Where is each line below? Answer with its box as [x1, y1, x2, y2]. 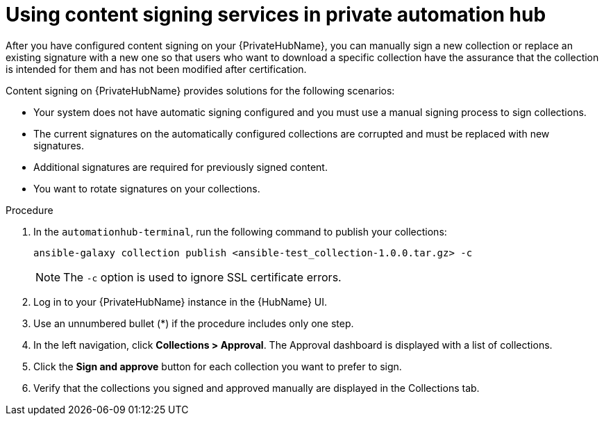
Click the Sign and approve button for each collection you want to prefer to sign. [33, 360, 402, 372]
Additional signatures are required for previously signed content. [33, 160, 328, 173]
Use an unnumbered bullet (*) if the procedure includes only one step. [33, 317, 354, 329]
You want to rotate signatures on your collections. [33, 182, 260, 195]
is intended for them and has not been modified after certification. [6, 63, 307, 75]
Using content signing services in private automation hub [6, 3, 546, 26]
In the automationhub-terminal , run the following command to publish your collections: [33, 225, 447, 238]
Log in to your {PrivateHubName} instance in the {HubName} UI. [33, 295, 328, 308]
